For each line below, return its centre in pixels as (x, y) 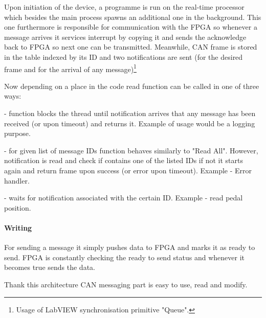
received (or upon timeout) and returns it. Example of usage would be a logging (130, 123)
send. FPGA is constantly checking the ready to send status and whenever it (125, 257)
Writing (18, 227)
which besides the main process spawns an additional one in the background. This (133, 17)
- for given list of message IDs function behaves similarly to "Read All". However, (131, 150)
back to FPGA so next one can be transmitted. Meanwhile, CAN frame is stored (131, 47)
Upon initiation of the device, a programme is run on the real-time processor (124, 7)
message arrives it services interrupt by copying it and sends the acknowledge (125, 37)
